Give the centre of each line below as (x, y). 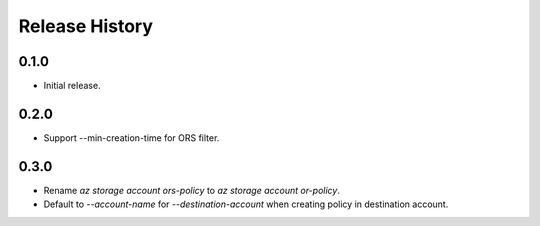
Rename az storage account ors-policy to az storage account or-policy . (191, 190)
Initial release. (72, 86)
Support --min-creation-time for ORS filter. (131, 137)
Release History (86, 26)
